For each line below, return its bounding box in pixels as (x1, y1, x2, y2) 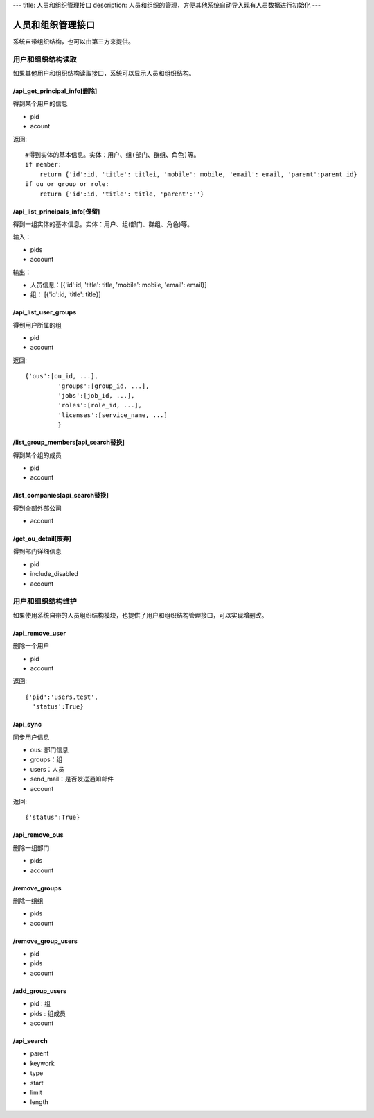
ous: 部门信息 (30, 745, 69, 754)
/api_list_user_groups (12, 308, 76, 316)
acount (30, 122, 51, 130)
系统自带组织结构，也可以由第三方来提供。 (12, 37, 134, 45)
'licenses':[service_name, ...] (57, 411, 168, 419)
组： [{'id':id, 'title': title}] (30, 290, 101, 298)
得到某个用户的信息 (12, 99, 68, 108)
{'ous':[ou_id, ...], (25, 372, 98, 380)
